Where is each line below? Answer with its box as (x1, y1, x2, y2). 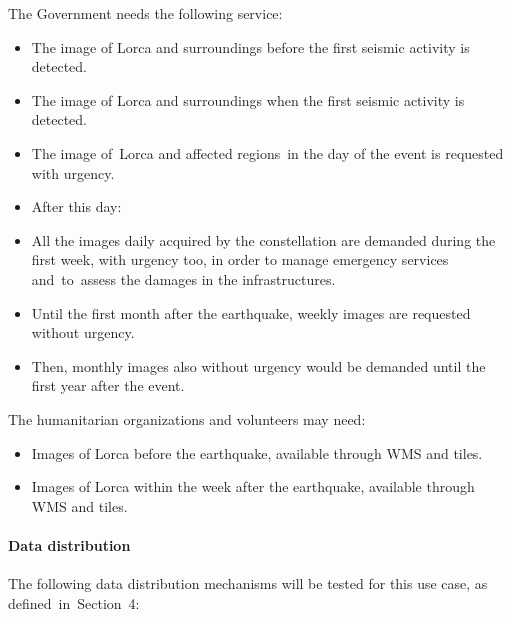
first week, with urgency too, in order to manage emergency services (31, 249, 449, 270)
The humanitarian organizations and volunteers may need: (8, 408, 366, 429)
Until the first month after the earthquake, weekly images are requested (31, 302, 471, 323)
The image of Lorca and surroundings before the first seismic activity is (31, 36, 470, 57)
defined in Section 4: (8, 592, 140, 613)
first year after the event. (31, 375, 185, 396)
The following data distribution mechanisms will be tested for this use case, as (8, 573, 488, 594)
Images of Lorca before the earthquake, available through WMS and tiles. (31, 442, 483, 463)
